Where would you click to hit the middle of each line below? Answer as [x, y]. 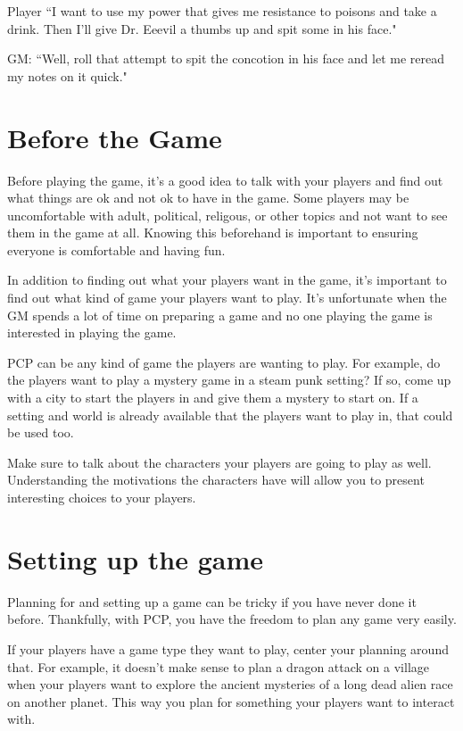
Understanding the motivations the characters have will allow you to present [216, 480]
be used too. [41, 432]
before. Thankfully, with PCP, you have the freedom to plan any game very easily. [232, 619]
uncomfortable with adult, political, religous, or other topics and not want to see [227, 215]
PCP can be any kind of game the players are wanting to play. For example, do [224, 362]
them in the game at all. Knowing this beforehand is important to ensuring [213, 233]
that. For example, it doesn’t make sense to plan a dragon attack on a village [218, 666]
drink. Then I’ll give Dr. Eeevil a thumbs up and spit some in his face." [202, 28]
